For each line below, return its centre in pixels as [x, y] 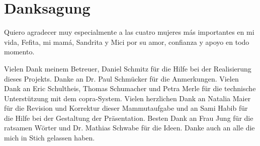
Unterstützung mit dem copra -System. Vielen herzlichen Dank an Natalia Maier [127, 98]
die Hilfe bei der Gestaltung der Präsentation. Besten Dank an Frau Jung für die [129, 118]
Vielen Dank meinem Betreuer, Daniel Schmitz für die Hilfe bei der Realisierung [128, 68]
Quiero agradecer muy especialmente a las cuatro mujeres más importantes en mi [129, 32]
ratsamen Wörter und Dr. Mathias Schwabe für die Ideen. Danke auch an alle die [129, 128]
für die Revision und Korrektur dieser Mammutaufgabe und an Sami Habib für [126, 108]
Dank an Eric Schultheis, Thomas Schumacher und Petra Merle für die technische [130, 88]
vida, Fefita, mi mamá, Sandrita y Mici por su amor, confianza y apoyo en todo [127, 42]
